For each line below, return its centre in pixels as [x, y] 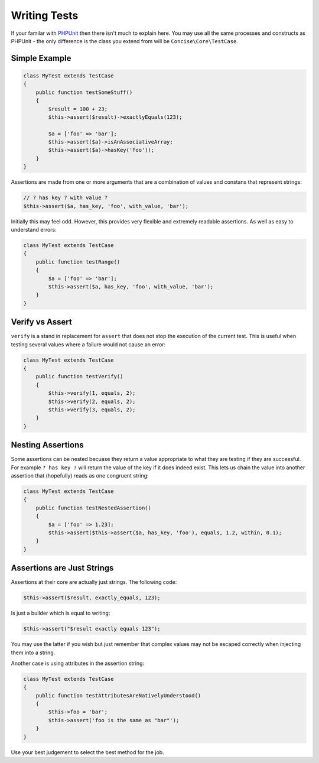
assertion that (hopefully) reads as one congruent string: [80, 475]
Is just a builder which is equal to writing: [61, 613]
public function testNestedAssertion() [94, 508]
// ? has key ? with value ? [66, 198]
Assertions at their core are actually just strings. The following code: [94, 582]
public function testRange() [78, 262]
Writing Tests [45, 15]
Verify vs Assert [41, 322]
